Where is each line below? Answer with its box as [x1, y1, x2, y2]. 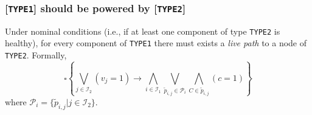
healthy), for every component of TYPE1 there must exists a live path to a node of [5, 37, 307, 49]
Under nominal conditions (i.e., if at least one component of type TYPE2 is [5, 24, 280, 37]
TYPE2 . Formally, [5, 49, 67, 61]
